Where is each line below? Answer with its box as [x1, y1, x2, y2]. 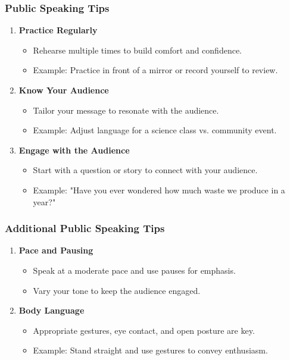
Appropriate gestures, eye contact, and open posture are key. [33, 324, 255, 336]
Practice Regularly [18, 24, 98, 36]
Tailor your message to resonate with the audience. [33, 104, 219, 116]
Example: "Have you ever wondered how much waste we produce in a [33, 183, 285, 196]
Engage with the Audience [18, 143, 130, 156]
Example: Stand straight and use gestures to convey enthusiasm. [33, 344, 268, 356]
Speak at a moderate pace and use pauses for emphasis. [33, 264, 236, 276]
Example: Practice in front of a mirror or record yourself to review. [33, 64, 278, 76]
